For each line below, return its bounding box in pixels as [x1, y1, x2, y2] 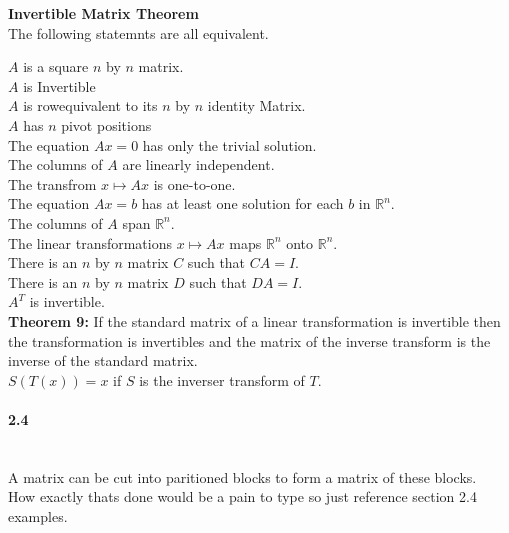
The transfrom [8, 173, 97, 194]
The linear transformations [8, 232, 173, 253]
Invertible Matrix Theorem [8, 3, 199, 23]
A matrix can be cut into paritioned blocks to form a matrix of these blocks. [8, 466, 477, 487]
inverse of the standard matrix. [8, 350, 198, 371]
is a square [23, 56, 89, 77]
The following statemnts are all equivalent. [8, 22, 269, 43]
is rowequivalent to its [23, 95, 158, 116]
